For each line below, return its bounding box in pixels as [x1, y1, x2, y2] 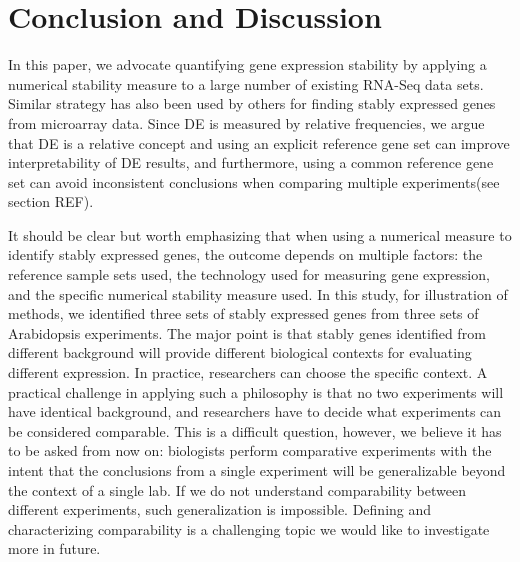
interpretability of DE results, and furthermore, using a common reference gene [8, 152, 494, 173]
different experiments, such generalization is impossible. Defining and [8, 499, 432, 520]
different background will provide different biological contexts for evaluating [8, 342, 472, 363]
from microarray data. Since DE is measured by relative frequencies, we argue [8, 112, 485, 133]
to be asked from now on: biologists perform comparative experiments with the [8, 440, 492, 461]
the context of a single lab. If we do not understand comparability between [8, 479, 466, 500]
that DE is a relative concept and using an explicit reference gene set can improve [8, 132, 510, 153]
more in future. [8, 538, 101, 559]
